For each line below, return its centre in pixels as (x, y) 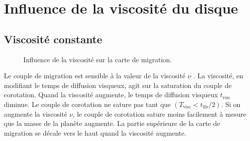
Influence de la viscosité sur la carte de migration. (98, 59)
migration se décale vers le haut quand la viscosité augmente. (95, 132)
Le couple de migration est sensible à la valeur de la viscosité (95, 76)
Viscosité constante (53, 39)
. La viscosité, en (218, 76)
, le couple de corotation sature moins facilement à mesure (160, 114)
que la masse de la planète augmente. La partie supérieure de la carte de (112, 123)
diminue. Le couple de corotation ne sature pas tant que (88, 104)
